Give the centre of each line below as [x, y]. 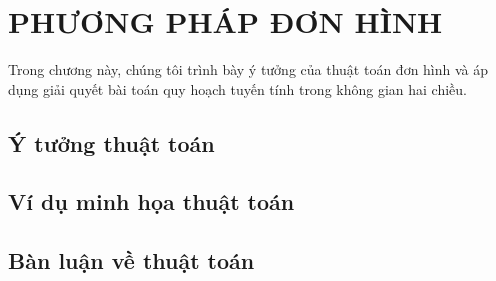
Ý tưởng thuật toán [111, 142]
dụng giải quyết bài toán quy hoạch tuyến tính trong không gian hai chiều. [238, 88]
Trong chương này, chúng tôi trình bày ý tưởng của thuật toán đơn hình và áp [248, 69]
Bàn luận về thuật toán [131, 260]
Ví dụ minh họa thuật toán [151, 201]
